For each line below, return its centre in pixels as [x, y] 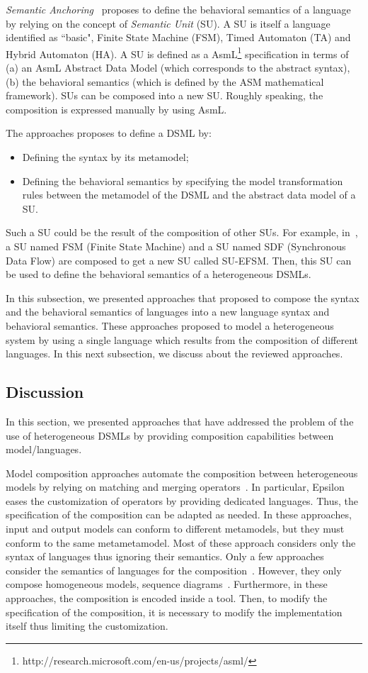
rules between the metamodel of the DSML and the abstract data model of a [189, 195]
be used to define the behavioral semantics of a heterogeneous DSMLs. [159, 274]
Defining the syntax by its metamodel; [105, 157]
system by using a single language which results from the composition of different [182, 339]
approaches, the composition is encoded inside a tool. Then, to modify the [167, 598]
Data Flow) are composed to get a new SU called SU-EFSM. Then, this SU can [179, 260]
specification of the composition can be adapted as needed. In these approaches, [179, 515]
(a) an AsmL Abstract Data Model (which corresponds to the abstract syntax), [178, 68]
